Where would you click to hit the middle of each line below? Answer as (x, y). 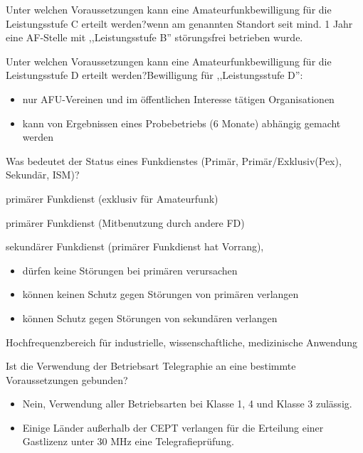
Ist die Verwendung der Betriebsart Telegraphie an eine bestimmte (151, 366)
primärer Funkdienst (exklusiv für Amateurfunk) (112, 198)
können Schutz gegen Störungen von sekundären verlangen (150, 318)
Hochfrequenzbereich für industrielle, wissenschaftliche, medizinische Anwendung (182, 342)
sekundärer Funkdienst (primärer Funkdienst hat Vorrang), (135, 246)
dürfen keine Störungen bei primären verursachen (130, 270)
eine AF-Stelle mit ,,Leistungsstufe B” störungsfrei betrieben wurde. (154, 37)
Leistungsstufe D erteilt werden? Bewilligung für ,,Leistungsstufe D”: (154, 75)
